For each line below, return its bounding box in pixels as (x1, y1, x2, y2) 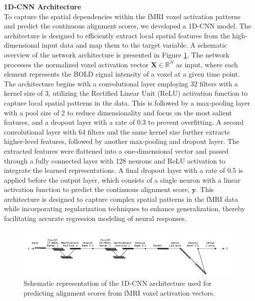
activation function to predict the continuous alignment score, (4, 184, 190, 194)
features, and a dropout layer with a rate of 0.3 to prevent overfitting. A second (4, 117, 244, 127)
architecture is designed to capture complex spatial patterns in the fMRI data (4, 193, 238, 204)
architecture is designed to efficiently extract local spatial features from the (4, 30, 230, 40)
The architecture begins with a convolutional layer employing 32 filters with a (4, 78, 238, 88)
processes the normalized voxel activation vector (4, 59, 149, 69)
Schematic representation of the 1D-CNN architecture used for (24, 277, 212, 288)
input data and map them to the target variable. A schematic (42, 40, 227, 50)
